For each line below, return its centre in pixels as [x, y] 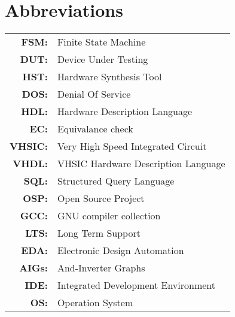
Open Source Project [101, 198]
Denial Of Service [94, 94]
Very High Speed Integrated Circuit [132, 146]
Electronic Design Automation [120, 250]
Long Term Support [99, 233]
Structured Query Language [116, 181]
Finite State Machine [101, 42]
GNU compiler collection [109, 216]
